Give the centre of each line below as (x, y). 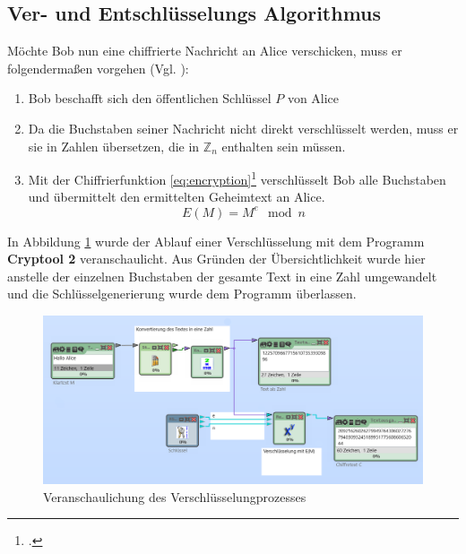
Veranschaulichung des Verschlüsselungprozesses (175, 496)
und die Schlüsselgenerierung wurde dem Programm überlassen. (182, 294)
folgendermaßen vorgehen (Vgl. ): (98, 68)
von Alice (313, 98)
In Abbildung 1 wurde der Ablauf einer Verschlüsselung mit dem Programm (216, 241)
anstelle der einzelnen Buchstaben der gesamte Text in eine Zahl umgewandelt (222, 276)
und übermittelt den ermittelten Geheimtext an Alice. (177, 197)
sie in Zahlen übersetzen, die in (114, 146)
